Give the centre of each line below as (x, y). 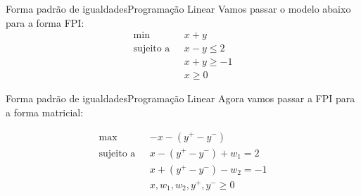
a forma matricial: (45, 112)
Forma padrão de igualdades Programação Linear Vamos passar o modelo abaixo (178, 8)
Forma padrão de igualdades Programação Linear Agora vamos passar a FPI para (180, 98)
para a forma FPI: (45, 22)
